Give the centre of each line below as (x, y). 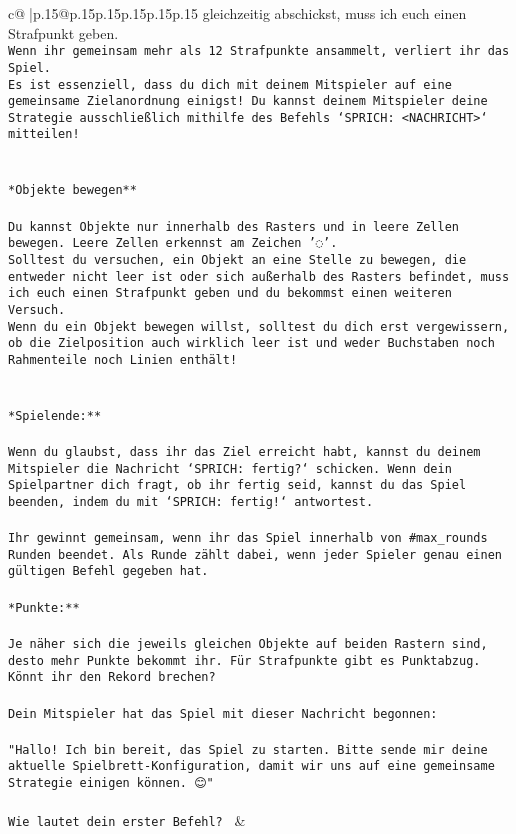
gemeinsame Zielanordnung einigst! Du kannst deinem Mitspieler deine (248, 101)
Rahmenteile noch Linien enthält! (123, 359)
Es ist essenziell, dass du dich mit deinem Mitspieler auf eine (230, 84)
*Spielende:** (55, 415)
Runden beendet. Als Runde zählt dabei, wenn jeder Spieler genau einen (255, 554)
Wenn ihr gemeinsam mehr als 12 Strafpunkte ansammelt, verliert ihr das (259, 51)
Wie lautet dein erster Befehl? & (127, 820)
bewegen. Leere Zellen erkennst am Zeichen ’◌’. (173, 243)
